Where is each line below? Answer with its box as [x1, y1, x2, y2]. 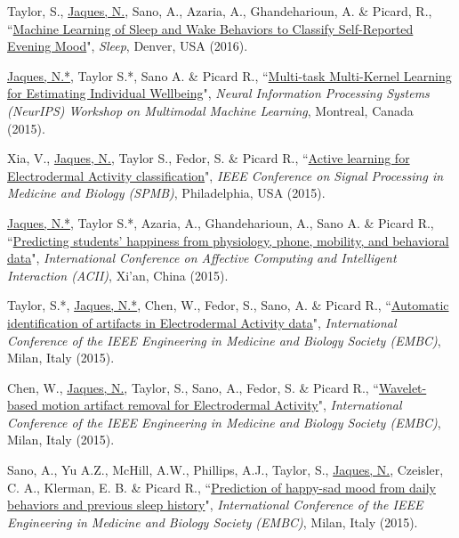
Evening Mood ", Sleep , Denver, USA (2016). [7, 37, 248, 55]
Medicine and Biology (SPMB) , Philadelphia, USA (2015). [7, 183, 326, 202]
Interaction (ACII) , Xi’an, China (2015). [7, 265, 229, 284]
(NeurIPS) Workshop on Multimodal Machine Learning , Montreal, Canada [7, 101, 414, 119]
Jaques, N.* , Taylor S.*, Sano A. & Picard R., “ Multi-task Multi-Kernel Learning [7, 66, 452, 85]
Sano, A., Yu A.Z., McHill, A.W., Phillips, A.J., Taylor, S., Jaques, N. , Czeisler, [7, 461, 444, 479]
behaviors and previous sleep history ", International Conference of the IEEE [7, 495, 423, 514]
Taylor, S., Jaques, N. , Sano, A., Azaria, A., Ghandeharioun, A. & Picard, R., [7, 2, 432, 20]
